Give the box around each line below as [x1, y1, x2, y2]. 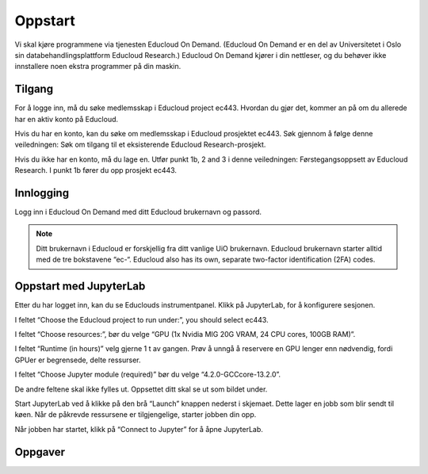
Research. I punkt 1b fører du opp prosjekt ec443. [14, 166, 178, 175]
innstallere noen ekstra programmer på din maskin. [14, 62, 182, 71]
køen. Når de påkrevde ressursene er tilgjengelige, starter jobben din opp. [14, 410, 257, 419]
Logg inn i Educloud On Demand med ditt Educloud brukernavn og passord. [14, 207, 262, 217]
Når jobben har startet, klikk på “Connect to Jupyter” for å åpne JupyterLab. [14, 424, 263, 434]
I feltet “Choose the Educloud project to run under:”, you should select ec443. [14, 315, 269, 324]
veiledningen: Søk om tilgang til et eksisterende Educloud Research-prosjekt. [14, 140, 266, 150]
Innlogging [14, 186, 70, 200]
